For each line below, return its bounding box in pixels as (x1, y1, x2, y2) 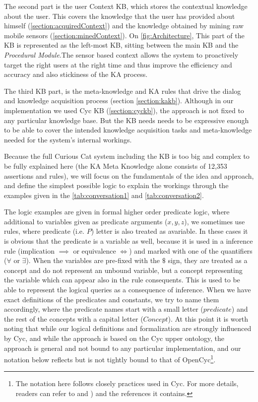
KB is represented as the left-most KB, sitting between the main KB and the (4, 40, 239, 50)
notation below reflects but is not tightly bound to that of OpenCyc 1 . (4, 353, 216, 364)
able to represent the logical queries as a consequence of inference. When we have (4, 284, 251, 295)
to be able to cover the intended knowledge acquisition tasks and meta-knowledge (4, 125, 252, 135)
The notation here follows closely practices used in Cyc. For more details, (15, 378, 239, 389)
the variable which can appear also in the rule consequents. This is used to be (4, 274, 240, 285)
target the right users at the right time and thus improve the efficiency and (4, 59, 232, 69)
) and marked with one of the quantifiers (129, 245, 253, 256)
